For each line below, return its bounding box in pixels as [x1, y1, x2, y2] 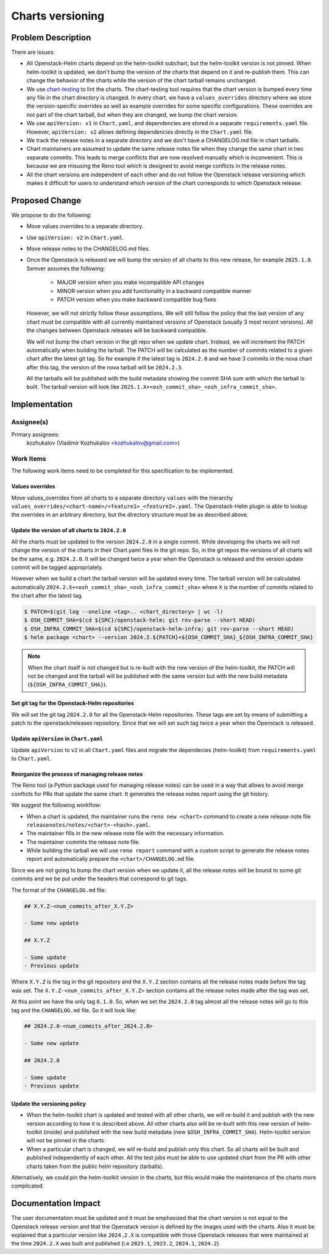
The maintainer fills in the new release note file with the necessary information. [26, 830, 225, 837]
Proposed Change [11, 195, 82, 206]
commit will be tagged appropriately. [11, 564, 104, 571]
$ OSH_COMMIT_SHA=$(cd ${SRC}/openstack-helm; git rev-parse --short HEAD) [24, 617, 256, 624]
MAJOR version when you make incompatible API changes [57, 278, 205, 286]
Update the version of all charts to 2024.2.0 [11, 527, 126, 534]
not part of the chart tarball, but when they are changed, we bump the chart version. [26, 111, 238, 118]
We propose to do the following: [11, 211, 92, 219]
